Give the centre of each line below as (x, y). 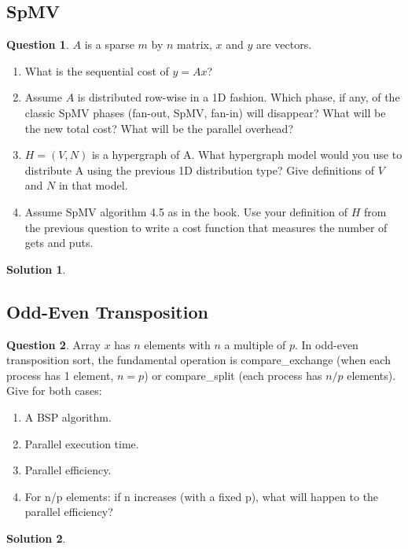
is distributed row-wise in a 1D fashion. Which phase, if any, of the (239, 97)
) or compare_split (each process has (233, 375)
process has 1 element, (60, 375)
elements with (177, 344)
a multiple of (255, 344)
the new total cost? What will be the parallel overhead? (159, 128)
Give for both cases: (54, 391)
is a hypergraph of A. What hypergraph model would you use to (247, 155)
